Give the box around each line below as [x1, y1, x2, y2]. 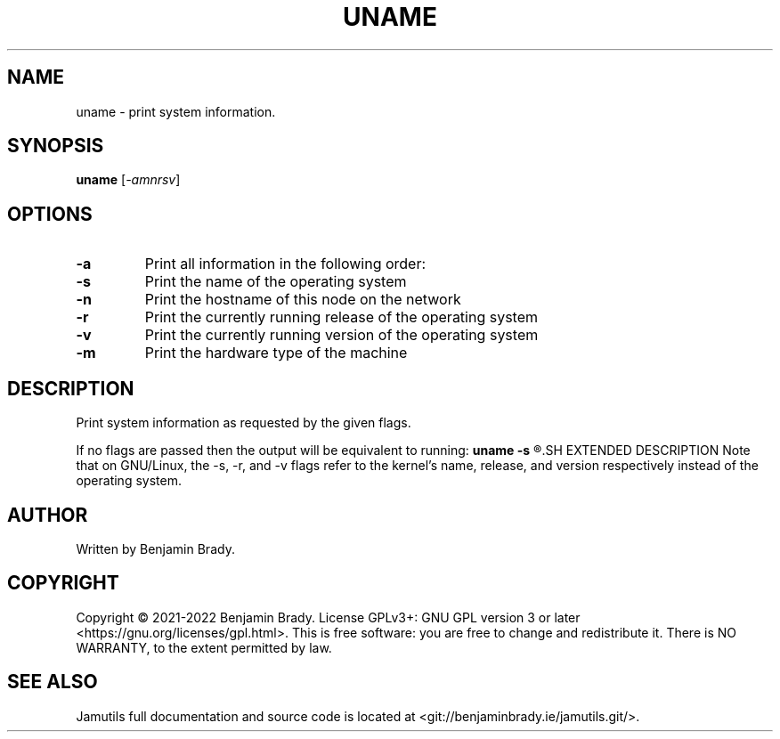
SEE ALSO [7, 670, 98, 694]
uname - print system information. [76, 103, 276, 119]
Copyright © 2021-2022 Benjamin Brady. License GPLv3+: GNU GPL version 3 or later [76, 609, 581, 625]
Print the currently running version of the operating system [144, 326, 539, 345]
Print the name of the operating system [144, 272, 407, 291]
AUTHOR [7, 503, 88, 526]
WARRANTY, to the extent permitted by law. [76, 639, 332, 655]
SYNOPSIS [7, 134, 104, 158]
